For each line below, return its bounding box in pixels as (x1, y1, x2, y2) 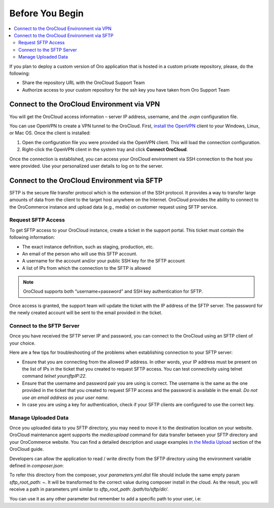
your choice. (9, 340, 36, 346)
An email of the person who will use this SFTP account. (22, 250, 138, 257)
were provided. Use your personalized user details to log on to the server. (9, 163, 163, 169)
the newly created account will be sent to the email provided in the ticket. (9, 309, 162, 316)
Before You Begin (9, 8, 84, 19)
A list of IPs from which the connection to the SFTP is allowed (22, 265, 151, 271)
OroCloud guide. (9, 446, 44, 453)
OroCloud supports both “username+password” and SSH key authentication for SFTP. (23, 288, 203, 295)
